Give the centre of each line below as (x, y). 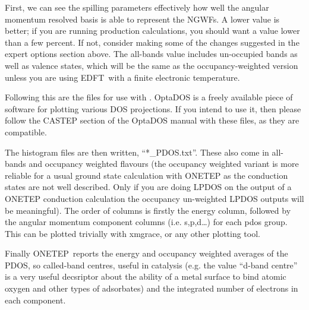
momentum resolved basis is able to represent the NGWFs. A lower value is (142, 19)
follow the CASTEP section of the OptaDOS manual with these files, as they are (152, 120)
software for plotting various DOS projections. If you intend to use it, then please (153, 108)
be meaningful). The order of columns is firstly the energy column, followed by (148, 210)
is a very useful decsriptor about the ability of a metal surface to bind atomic (146, 276)
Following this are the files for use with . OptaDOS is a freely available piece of (149, 97)
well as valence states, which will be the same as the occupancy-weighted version (152, 65)
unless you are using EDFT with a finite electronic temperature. (122, 77)
